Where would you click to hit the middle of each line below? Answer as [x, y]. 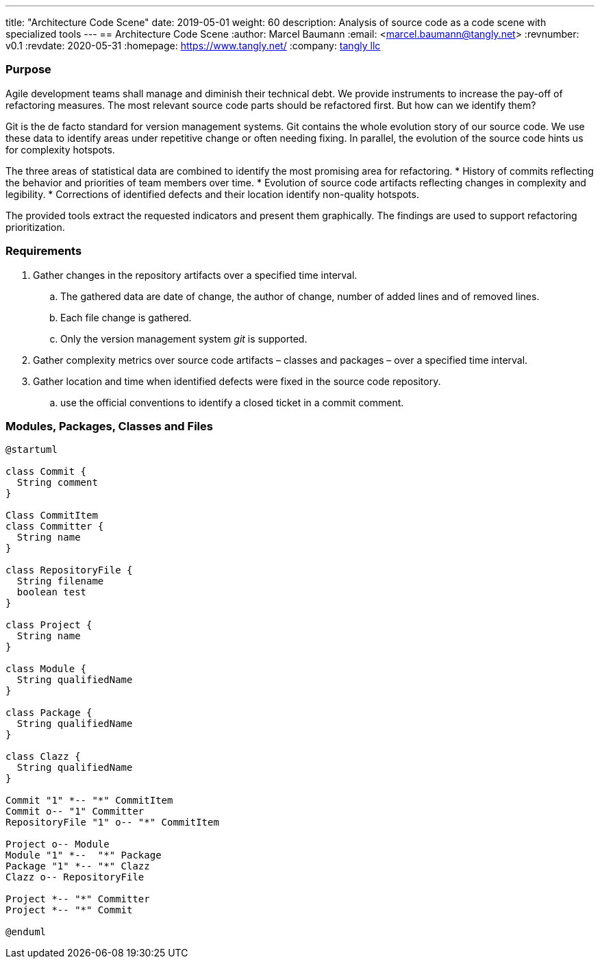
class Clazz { [43, 757]
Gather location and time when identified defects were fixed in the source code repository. [237, 381]
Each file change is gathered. [126, 317]
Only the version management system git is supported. [184, 338]
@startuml [32, 450]
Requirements [44, 251]
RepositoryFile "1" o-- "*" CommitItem [112, 823]
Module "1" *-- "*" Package [84, 855]
